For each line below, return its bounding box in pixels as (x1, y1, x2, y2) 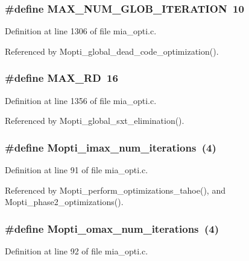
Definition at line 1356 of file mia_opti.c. (5, 94, 157, 106)
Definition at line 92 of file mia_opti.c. (5, 245, 148, 257)
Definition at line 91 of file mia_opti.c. (5, 164, 148, 176)
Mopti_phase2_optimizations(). (5, 195, 124, 208)
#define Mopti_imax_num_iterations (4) (5, 140, 216, 155)
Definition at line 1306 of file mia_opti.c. (5, 25, 157, 37)
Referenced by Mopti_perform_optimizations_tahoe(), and (5, 183, 225, 196)
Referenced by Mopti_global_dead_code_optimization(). (5, 45, 219, 57)
